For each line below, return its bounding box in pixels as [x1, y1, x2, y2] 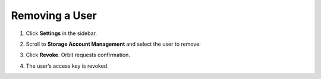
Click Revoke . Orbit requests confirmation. [26, 51, 131, 59]
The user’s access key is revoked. [26, 62, 109, 69]
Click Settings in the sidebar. [26, 30, 97, 37]
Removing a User [11, 9, 97, 22]
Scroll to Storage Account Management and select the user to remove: [26, 40, 202, 48]
